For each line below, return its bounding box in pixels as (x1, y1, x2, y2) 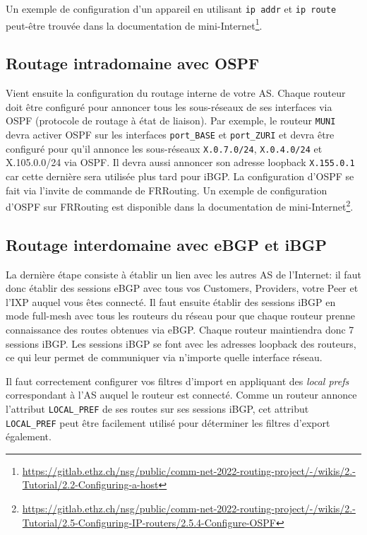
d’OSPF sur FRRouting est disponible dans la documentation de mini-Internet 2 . (6, 197, 354, 213)
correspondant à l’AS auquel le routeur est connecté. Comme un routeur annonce (6, 387, 357, 402)
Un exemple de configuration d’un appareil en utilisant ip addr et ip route (6, 1, 337, 16)
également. (6, 429, 52, 444)
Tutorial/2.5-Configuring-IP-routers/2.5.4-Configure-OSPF (22, 515, 276, 529)
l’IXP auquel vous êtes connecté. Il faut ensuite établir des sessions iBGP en (6, 294, 336, 309)
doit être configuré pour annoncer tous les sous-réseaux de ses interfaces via (6, 99, 332, 114)
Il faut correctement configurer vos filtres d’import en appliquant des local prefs (6, 373, 349, 388)
